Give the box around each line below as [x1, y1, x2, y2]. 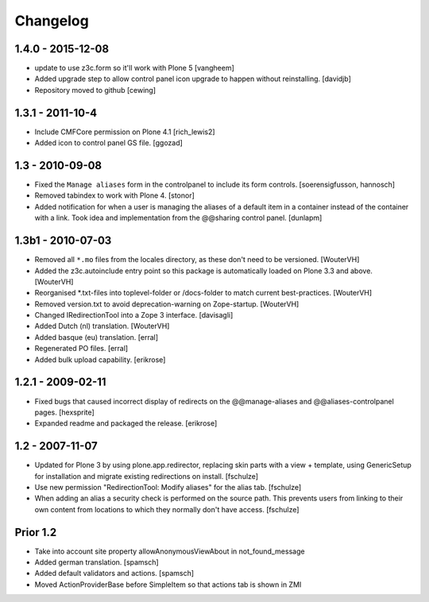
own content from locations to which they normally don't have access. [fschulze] [34, 504, 300, 514]
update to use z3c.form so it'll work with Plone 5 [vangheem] [34, 64, 234, 73]
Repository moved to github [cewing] [34, 85, 157, 95]
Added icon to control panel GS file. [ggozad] [34, 138, 183, 148]
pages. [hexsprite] [34, 407, 95, 417]
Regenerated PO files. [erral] [34, 344, 129, 353]
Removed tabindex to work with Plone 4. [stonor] [34, 191, 195, 200]
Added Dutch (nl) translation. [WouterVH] [34, 322, 170, 331]
